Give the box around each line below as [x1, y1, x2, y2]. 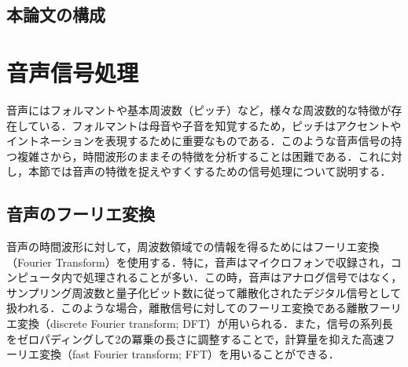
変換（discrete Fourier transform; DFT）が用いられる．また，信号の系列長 [17, 315, 393, 332]
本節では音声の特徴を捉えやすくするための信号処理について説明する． [28, 163, 391, 180]
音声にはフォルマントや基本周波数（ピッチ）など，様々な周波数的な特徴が [6, 101, 391, 118]
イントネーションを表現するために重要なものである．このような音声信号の [6, 133, 391, 149]
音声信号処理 [6, 56, 139, 88]
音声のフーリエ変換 [6, 202, 155, 226]
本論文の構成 [6, 2, 105, 27]
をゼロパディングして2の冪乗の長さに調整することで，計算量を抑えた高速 [6, 330, 384, 347]
